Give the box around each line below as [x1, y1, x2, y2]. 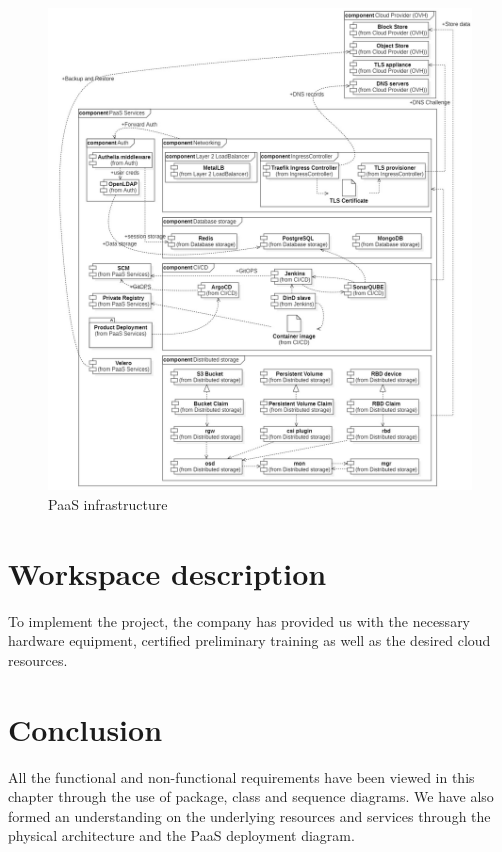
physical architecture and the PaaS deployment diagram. [8, 825, 355, 846]
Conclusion [8, 708, 163, 749]
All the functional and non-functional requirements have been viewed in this [8, 766, 475, 787]
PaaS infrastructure [48, 494, 168, 514]
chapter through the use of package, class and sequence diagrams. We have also [8, 786, 494, 807]
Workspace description [8, 552, 327, 593]
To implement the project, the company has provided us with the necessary [8, 610, 471, 631]
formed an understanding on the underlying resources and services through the [8, 805, 491, 826]
